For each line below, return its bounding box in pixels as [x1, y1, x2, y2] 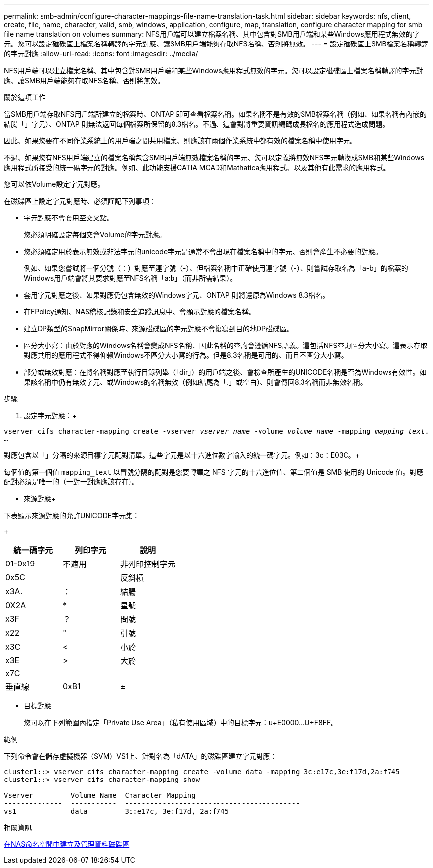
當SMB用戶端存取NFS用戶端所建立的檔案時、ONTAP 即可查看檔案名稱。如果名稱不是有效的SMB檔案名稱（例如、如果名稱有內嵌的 [4, 110, 427, 118]
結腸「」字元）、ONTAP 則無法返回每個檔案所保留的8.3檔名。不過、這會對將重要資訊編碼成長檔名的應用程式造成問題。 [4, 120, 390, 128]
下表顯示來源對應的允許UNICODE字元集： [4, 511, 140, 520]
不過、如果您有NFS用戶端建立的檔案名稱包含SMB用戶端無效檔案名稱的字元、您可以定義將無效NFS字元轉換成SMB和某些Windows [4, 153, 425, 162]
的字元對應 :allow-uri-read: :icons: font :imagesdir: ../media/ [4, 49, 198, 58]
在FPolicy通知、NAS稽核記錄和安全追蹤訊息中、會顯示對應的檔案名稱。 [24, 307, 256, 316]
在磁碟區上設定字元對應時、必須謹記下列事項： [4, 197, 156, 205]
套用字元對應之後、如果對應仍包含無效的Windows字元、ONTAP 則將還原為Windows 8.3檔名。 [24, 291, 330, 299]
